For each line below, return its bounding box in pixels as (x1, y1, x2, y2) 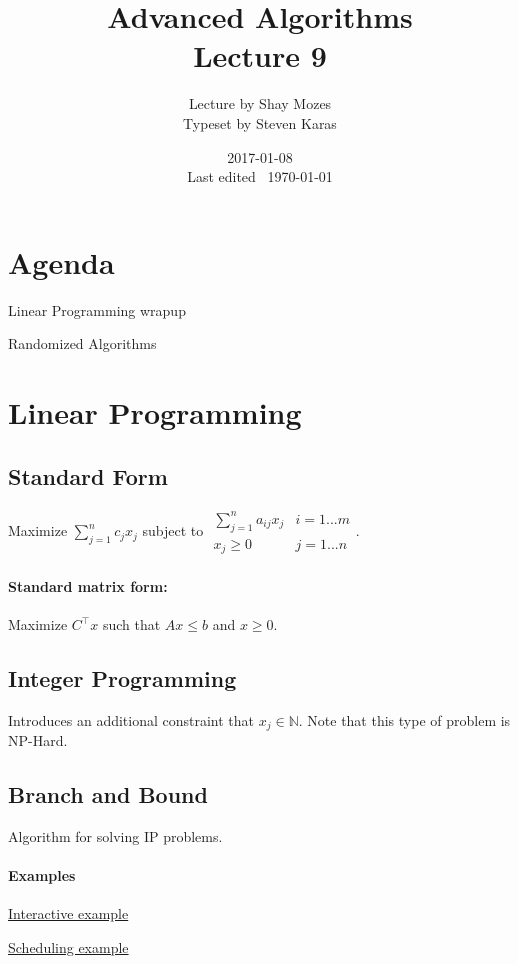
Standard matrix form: (8, 575, 168, 596)
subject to (142, 520, 204, 541)
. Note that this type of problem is (298, 709, 511, 730)
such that (102, 614, 161, 634)
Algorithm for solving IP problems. (8, 826, 223, 847)
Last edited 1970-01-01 (187, 166, 333, 187)
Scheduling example (8, 937, 129, 958)
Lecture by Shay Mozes (188, 93, 332, 114)
